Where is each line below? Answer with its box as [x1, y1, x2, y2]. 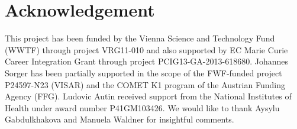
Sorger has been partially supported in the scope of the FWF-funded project [5, 66, 282, 79]
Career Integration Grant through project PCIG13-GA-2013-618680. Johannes [5, 55, 288, 67]
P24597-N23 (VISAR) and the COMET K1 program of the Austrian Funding [5, 78, 285, 91]
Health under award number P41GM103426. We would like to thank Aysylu [5, 101, 280, 114]
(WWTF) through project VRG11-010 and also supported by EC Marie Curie [5, 43, 288, 56]
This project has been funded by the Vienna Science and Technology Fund [5, 32, 275, 44]
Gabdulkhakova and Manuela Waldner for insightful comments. [5, 113, 234, 125]
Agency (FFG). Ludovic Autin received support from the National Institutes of [5, 90, 292, 102]
